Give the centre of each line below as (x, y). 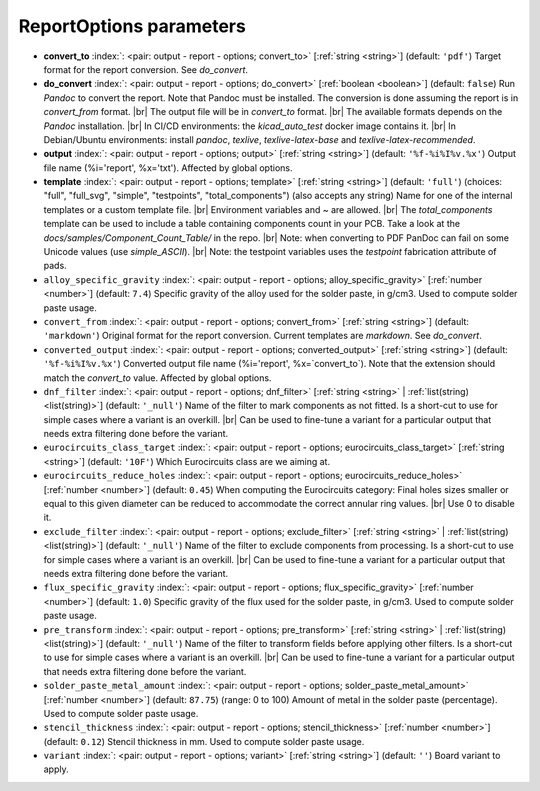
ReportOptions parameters (132, 26)
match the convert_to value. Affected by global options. (157, 377)
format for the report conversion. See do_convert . (146, 69)
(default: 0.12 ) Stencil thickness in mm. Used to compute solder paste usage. (204, 741)
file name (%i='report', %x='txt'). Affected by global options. (168, 167)
